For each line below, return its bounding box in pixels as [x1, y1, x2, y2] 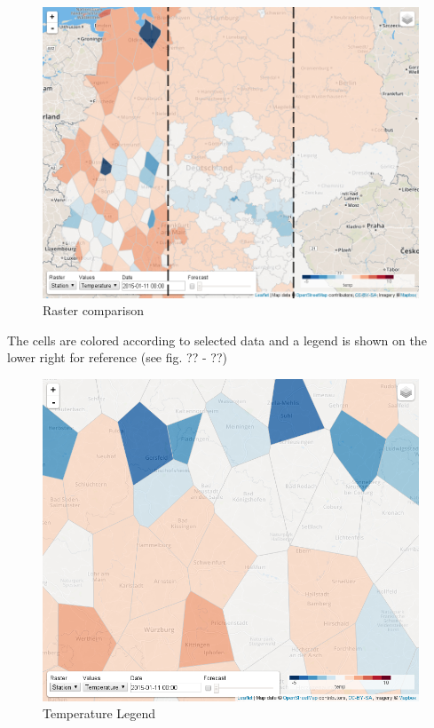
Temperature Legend [43, 704, 156, 723]
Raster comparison [43, 301, 144, 320]
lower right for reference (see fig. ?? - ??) [7, 348, 227, 367]
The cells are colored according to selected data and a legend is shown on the [7, 330, 427, 349]
